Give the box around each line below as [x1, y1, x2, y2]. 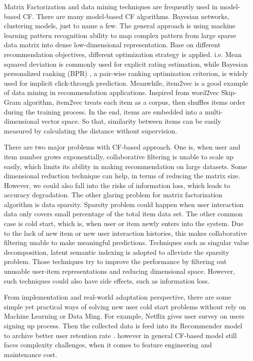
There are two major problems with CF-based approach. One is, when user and [4, 142, 241, 152]
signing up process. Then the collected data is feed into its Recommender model [4, 321, 242, 330]
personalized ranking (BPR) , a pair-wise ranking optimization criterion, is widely [4, 68, 248, 78]
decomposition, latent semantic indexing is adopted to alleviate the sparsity [4, 247, 229, 257]
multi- [204, 106, 223, 116]
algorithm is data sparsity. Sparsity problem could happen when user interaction [4, 199, 244, 209]
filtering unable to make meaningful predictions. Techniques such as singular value [4, 237, 249, 247]
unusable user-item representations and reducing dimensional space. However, [4, 266, 235, 276]
